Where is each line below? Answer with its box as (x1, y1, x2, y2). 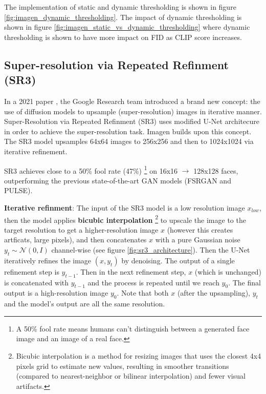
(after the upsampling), (177, 287, 250, 298)
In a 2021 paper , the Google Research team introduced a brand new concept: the (4, 95, 260, 106)
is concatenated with (4, 277, 69, 287)
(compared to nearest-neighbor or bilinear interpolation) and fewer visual (16, 370, 246, 381)
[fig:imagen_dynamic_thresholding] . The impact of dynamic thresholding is (4, 11, 242, 22)
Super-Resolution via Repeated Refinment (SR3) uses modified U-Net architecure (4, 116, 259, 127)
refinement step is (4, 266, 59, 277)
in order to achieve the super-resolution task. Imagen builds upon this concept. (4, 126, 252, 136)
